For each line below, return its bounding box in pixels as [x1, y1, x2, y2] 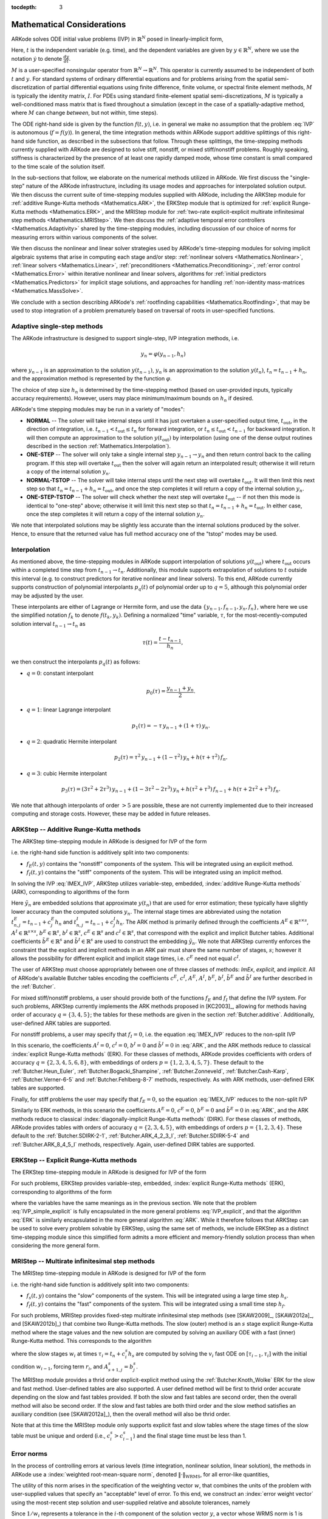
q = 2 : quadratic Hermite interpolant [26, 738, 117, 746]
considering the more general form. [11, 1242, 100, 1249]
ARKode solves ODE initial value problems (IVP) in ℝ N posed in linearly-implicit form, [11, 35, 224, 43]
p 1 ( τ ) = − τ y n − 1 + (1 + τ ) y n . [131, 722, 210, 730]
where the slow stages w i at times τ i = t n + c [11, 1350, 126, 1359]
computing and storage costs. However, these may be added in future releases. [11, 810, 211, 817]
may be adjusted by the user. [11, 592, 84, 599]
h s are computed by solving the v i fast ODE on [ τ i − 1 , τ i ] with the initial [128, 1350, 307, 1359]
